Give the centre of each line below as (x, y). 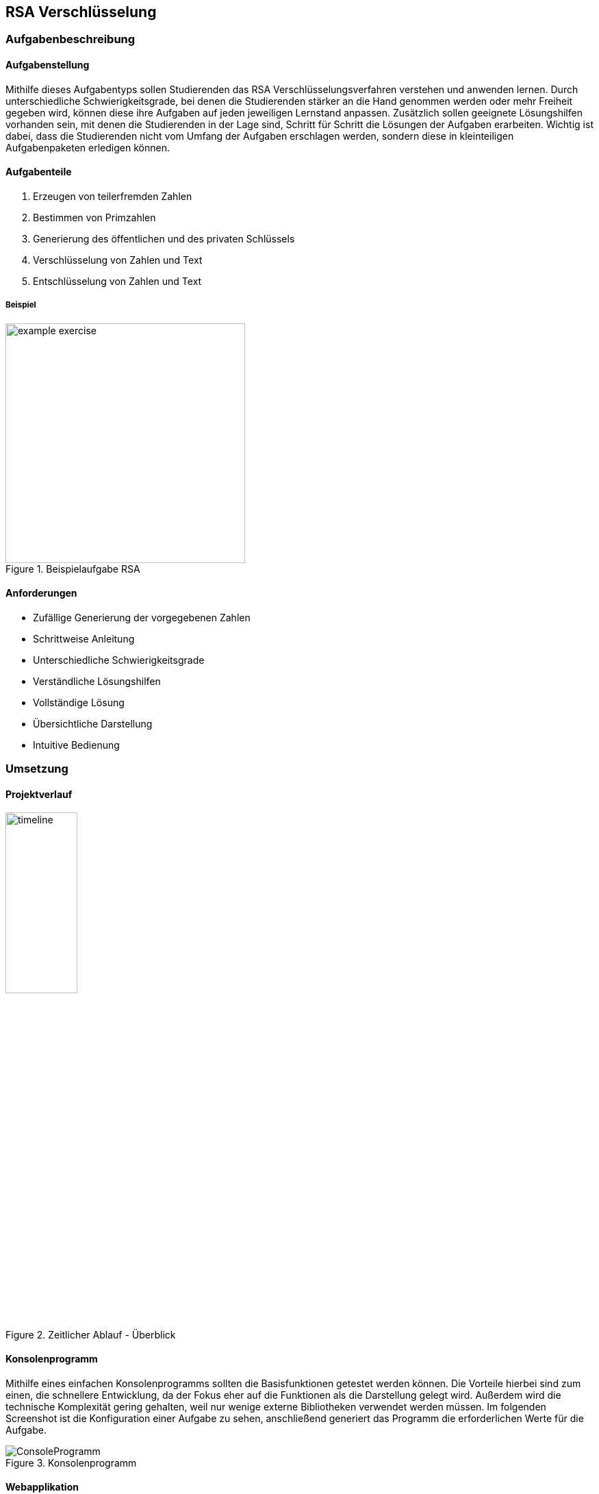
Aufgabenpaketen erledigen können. (88, 147)
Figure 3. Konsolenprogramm (71, 1462)
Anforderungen (41, 593)
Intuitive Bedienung (76, 745)
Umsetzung (37, 769)
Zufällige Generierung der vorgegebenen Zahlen (142, 617)
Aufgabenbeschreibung (71, 39)
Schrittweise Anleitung (84, 638)
